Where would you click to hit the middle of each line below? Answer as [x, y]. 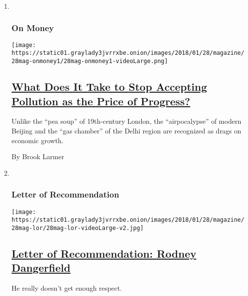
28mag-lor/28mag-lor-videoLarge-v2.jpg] [77, 228]
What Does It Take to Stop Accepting [109, 87]
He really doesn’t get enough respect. [67, 288]
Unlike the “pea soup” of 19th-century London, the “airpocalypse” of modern [126, 121]
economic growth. [37, 140]
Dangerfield [41, 268]
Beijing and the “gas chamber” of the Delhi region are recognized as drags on [126, 130]
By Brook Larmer [38, 156]
